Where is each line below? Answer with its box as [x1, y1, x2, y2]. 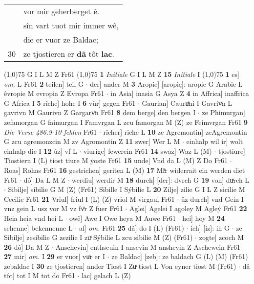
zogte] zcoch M [199, 232, 244, 242]
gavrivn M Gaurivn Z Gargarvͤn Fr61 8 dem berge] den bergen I [4, 107, 196, 118]
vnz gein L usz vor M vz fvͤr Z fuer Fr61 [4, 203, 123, 213]
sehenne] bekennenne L [4, 222, 73, 233]
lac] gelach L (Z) [81, 270, 131, 281]
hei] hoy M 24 [182, 213, 225, 223]
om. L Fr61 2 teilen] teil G [4, 78, 84, 89]
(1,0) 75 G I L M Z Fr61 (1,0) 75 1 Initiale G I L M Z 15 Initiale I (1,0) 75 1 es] [4, 69, 239, 79]
